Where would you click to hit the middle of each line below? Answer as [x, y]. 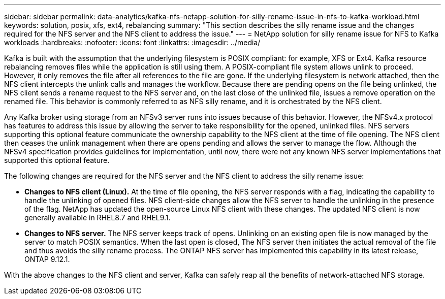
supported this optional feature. [57, 160]
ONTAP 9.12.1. [47, 259]
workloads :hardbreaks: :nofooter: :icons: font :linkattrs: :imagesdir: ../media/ [132, 42]
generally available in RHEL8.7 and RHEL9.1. [98, 218]
